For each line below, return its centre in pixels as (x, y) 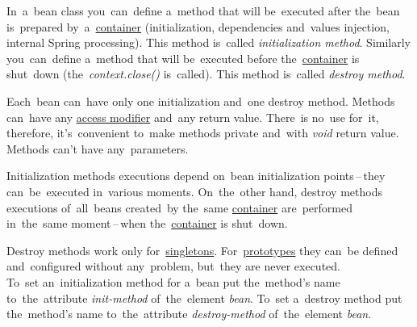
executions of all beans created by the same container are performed (179, 207)
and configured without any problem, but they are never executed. (173, 266)
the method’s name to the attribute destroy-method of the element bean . (189, 314)
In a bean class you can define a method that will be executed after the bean (203, 10)
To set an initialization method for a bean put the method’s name (173, 281)
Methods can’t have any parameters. (98, 148)
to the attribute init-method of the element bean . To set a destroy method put (204, 298)
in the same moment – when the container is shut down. (147, 223)
